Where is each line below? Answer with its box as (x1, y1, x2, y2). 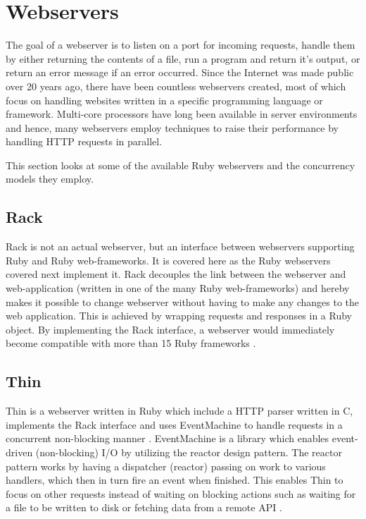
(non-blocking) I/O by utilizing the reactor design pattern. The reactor (35, 445, 342, 459)
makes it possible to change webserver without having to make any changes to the (6, 294, 360, 309)
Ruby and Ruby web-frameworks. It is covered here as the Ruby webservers (6, 252, 331, 267)
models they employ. (6, 171, 94, 186)
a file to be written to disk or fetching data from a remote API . (6, 500, 282, 515)
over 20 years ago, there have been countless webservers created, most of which (6, 78, 346, 93)
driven (6, 445, 33, 459)
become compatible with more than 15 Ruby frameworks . (6, 336, 256, 350)
